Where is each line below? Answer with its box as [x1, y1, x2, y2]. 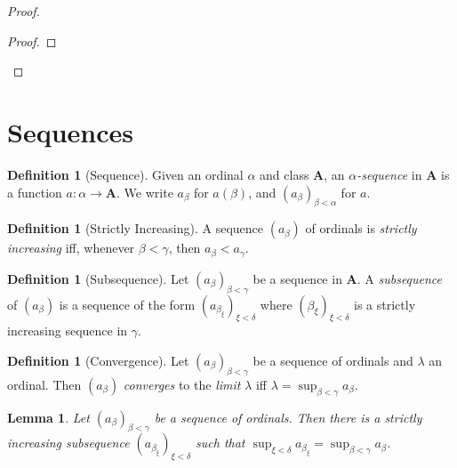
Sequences [7, 113, 133, 149]
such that [196, 433, 245, 452]
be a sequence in [253, 269, 342, 287]
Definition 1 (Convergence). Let [7, 351, 189, 369]
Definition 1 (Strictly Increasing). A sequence [7, 219, 263, 238]
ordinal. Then [7, 375, 82, 393]
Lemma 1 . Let [7, 407, 90, 426]
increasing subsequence [7, 433, 130, 452]
